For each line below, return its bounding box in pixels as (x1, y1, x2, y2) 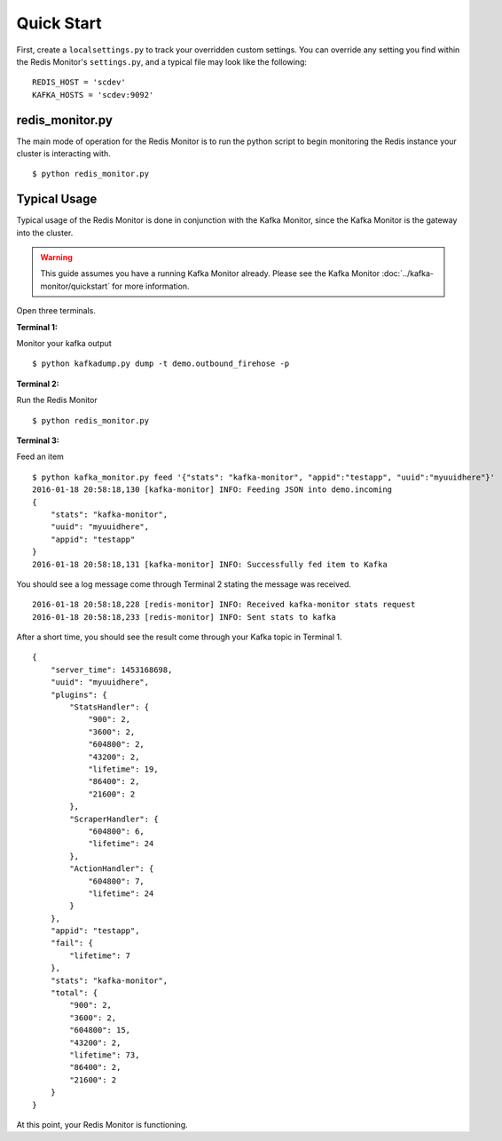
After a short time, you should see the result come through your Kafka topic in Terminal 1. (16, 631, 342, 643)
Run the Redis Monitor (16, 395, 98, 406)
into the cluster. (16, 227, 74, 238)
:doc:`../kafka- (381, 268, 435, 279)
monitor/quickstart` (40, 281, 111, 291)
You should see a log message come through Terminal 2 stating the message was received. (16, 578, 352, 590)
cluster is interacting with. (16, 148, 111, 159)
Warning (40, 252, 73, 263)
